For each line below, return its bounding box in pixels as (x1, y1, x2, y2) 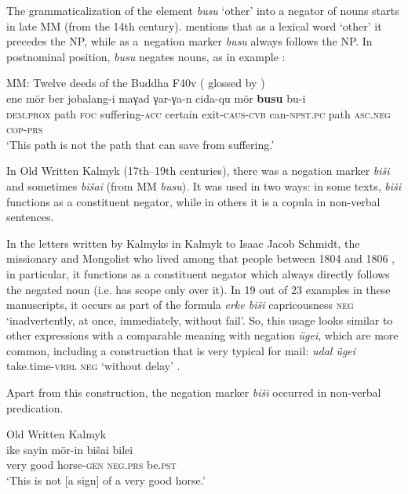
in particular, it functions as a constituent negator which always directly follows (6, 265, 390, 282)
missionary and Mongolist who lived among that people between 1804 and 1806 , (6, 250, 395, 267)
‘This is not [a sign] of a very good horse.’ (6, 472, 206, 489)
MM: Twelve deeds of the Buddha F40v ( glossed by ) (6, 74, 265, 91)
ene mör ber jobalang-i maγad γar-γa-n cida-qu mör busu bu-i (6, 89, 306, 106)
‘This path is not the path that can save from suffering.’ (6, 136, 275, 152)
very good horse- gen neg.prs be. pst (6, 456, 177, 473)
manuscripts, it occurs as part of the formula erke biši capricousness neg (6, 296, 354, 313)
